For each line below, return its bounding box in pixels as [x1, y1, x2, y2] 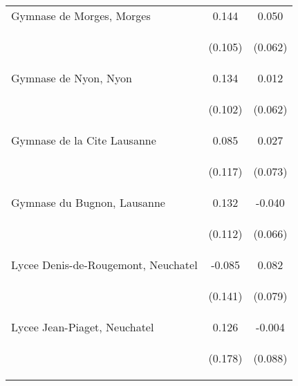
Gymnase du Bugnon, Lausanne [11, 194, 165, 210]
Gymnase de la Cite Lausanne [11, 132, 156, 148]
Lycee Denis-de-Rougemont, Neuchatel [11, 257, 198, 273]
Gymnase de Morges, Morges [11, 8, 151, 24]
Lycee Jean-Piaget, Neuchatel [11, 319, 154, 335]
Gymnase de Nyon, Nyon [11, 70, 132, 86]
